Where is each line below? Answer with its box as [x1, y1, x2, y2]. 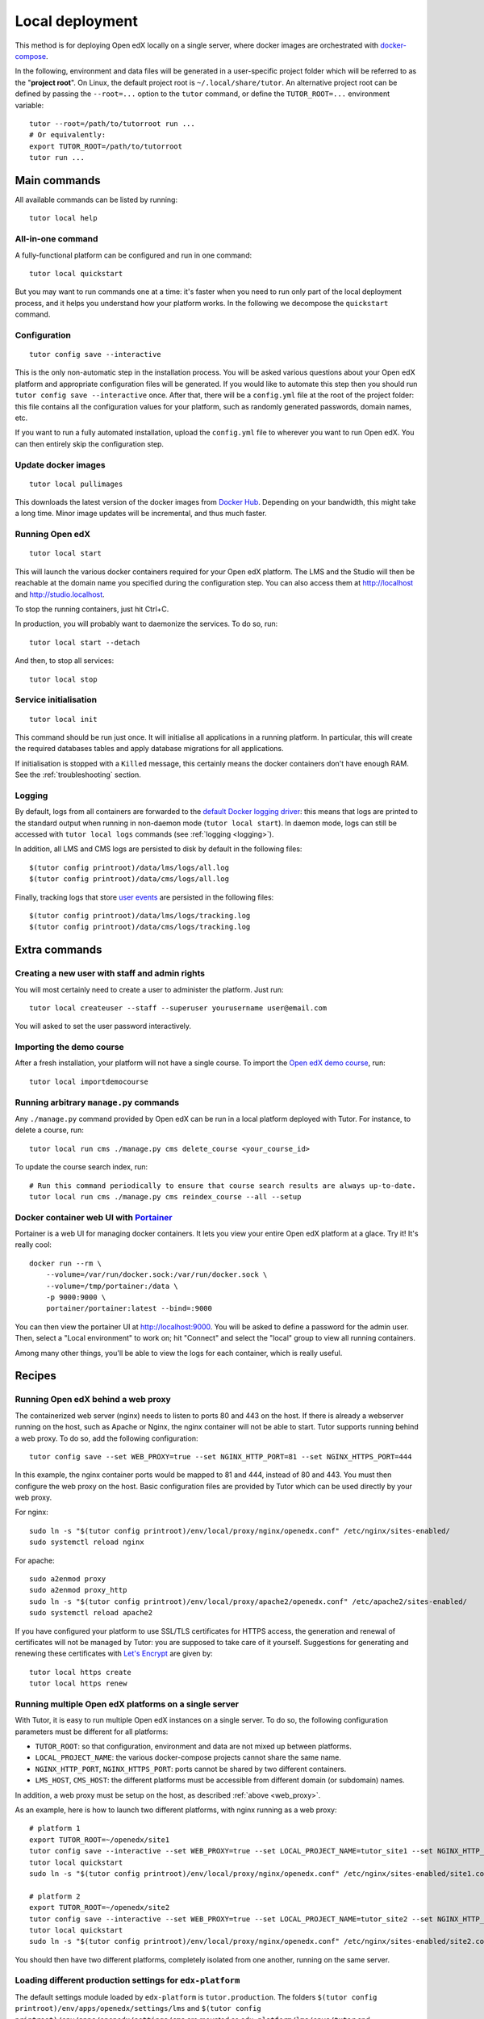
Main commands [15, 174, 101, 187]
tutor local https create [29, 1668, 132, 1677]
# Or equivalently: [29, 130, 106, 140]
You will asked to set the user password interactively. [15, 1022, 192, 1031]
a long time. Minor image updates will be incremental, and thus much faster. [15, 509, 267, 518]
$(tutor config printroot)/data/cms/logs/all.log [29, 875, 230, 884]
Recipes [15, 1369, 56, 1383]
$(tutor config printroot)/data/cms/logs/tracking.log [29, 922, 251, 932]
